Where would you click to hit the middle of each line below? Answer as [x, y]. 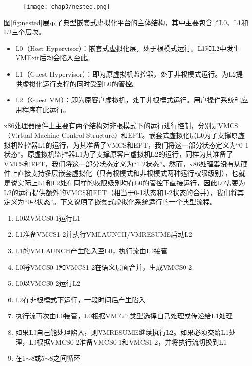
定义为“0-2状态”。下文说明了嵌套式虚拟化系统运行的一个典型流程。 [110, 202]
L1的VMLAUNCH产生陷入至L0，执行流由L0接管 [91, 250]
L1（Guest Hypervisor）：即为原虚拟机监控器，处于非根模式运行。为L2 [126, 74]
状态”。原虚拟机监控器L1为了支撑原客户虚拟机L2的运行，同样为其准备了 [119, 154]
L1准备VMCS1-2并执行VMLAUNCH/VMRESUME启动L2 [104, 234]
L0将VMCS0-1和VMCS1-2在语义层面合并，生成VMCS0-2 [104, 267]
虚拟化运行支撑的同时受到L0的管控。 [80, 83]
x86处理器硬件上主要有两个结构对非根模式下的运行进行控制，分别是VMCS [121, 125]
